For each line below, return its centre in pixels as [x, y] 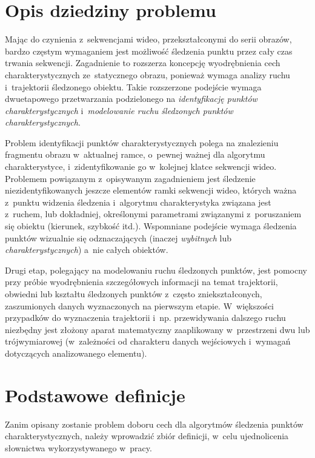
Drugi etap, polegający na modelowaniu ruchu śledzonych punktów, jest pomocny [156, 270]
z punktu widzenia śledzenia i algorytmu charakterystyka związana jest [138, 202]
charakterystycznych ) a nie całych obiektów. [87, 250]
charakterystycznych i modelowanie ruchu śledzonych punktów [119, 110]
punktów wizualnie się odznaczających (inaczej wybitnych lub [118, 237]
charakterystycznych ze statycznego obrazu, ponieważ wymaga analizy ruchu [148, 74]
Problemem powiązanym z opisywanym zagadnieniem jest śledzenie [130, 178]
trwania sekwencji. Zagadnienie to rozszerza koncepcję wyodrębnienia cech [143, 63]
